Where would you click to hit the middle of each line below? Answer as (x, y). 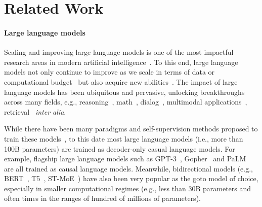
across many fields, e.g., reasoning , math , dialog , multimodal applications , (126, 102)
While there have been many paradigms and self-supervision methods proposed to (131, 129)
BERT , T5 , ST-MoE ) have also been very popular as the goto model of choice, (131, 178)
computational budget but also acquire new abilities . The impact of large (121, 81)
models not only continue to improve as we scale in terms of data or (110, 72)
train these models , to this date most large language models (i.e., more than (124, 138)
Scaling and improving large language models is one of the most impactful (119, 52)
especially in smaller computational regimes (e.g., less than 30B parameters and (128, 188)
